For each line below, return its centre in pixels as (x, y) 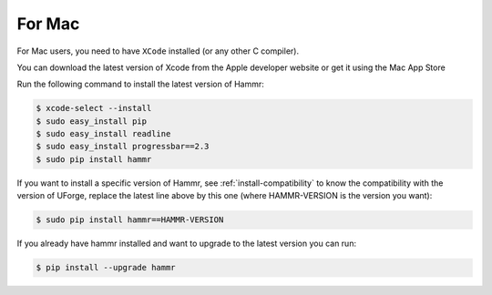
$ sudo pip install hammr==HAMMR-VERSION (130, 220)
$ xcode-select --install (94, 108)
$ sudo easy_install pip (92, 121)
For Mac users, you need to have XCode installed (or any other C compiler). (158, 51)
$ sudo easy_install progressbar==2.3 (123, 147)
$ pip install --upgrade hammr (106, 268)
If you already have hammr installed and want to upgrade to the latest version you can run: (187, 244)
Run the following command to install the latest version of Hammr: (140, 84)
